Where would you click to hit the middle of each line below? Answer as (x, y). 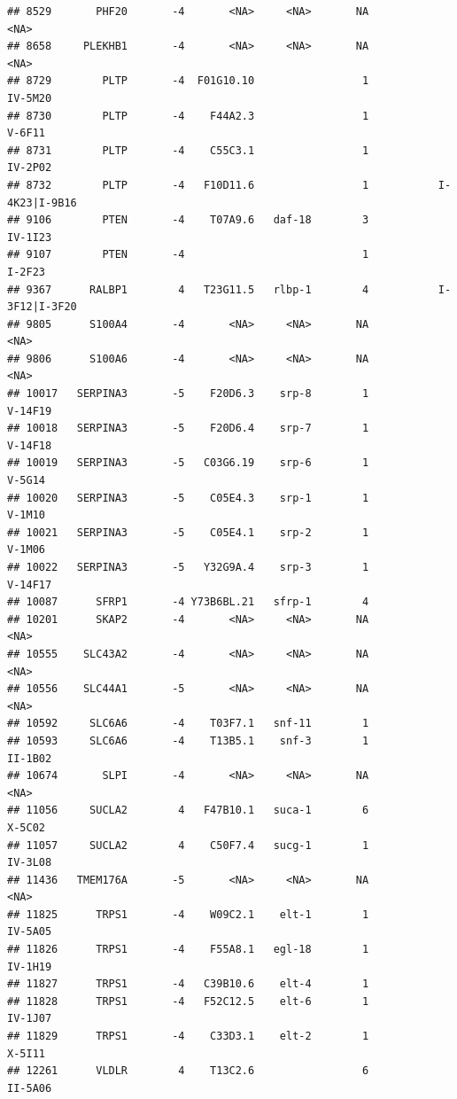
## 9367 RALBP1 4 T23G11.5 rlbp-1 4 (188, 289)
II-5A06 (30, 1088)
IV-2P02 (30, 168)
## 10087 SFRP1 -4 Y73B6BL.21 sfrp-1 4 (188, 602)
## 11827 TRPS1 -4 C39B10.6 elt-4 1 (188, 984)
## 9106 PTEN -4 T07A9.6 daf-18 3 (188, 220)
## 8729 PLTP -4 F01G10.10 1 (188, 81)
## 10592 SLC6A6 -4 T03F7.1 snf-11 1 (188, 724)
